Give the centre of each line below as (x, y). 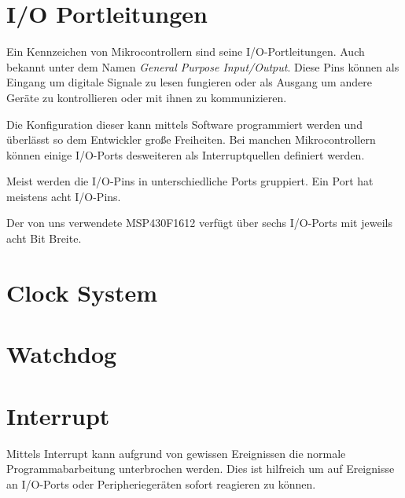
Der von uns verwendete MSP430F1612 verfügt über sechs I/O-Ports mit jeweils (199, 223)
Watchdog (62, 354)
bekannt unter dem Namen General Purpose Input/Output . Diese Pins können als (203, 66)
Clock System (82, 292)
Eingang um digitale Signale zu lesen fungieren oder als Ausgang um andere (189, 82)
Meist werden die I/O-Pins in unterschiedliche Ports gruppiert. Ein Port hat (190, 181)
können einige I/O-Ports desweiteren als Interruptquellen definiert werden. (186, 154)
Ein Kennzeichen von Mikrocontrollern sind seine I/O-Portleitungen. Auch (186, 51)
